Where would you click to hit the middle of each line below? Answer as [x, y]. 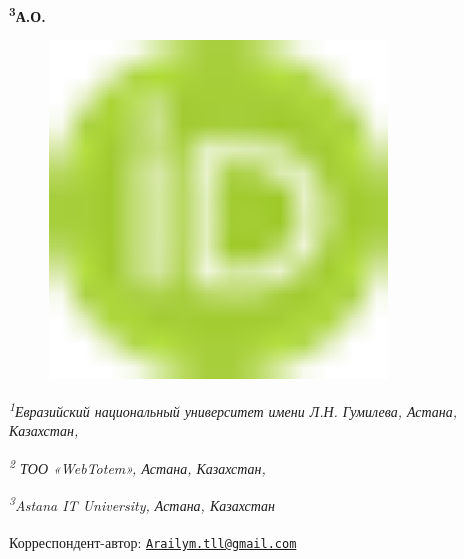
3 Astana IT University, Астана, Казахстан [142, 503]
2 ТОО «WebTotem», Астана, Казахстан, [137, 466]
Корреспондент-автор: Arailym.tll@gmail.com [153, 542]
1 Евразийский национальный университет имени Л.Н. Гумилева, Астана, [233, 409]
